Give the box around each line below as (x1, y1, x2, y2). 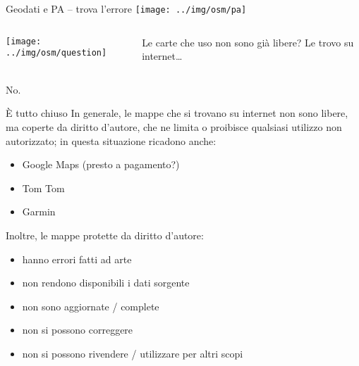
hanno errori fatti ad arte (22, 251, 132, 266)
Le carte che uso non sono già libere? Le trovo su (142, 34, 354, 49)
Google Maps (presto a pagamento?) (22, 157, 180, 172)
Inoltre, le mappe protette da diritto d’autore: (6, 228, 204, 242)
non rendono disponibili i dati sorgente (22, 275, 190, 290)
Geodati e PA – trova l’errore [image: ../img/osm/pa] (6, 1, 247, 15)
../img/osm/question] (6, 48, 107, 58)
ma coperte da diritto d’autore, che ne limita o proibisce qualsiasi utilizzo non (6, 120, 342, 134)
